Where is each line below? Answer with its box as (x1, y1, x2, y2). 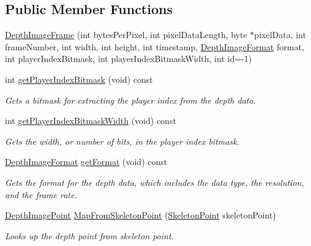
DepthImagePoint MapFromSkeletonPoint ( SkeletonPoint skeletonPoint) (5, 209, 276, 221)
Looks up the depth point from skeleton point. (5, 229, 174, 242)
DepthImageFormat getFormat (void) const (5, 155, 168, 168)
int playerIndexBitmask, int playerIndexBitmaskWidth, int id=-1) (5, 52, 252, 65)
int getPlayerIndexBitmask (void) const (5, 72, 153, 85)
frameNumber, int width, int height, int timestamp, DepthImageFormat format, (5, 40, 304, 53)
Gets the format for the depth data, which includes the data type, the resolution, (5, 175, 304, 188)
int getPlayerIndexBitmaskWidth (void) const (5, 114, 176, 127)
